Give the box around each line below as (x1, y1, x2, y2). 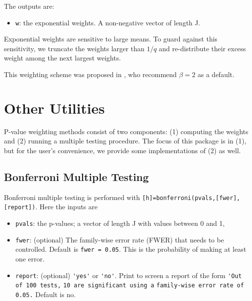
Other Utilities (4, 98, 105, 118)
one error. (15, 254, 45, 264)
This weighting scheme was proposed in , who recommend (4, 69, 177, 80)
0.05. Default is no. (15, 289, 76, 299)
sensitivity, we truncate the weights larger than (4, 43, 145, 53)
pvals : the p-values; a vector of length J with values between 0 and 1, (15, 218, 225, 228)
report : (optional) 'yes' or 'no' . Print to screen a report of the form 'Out (15, 270, 242, 280)
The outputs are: (4, 1, 54, 11)
